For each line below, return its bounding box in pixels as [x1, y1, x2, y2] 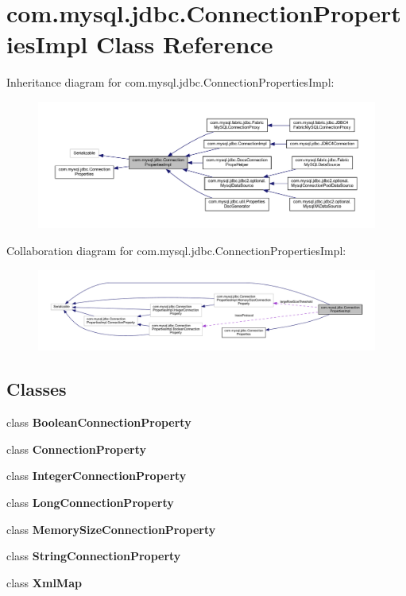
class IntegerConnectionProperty [6, 467, 187, 484]
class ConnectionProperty [6, 440, 147, 457]
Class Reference [95, 28, 273, 60]
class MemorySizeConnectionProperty [6, 521, 216, 537]
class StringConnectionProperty [6, 548, 181, 564]
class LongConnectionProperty [6, 493, 174, 510]
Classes [6, 377, 67, 401]
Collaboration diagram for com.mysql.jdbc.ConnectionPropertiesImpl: [6, 242, 346, 258]
